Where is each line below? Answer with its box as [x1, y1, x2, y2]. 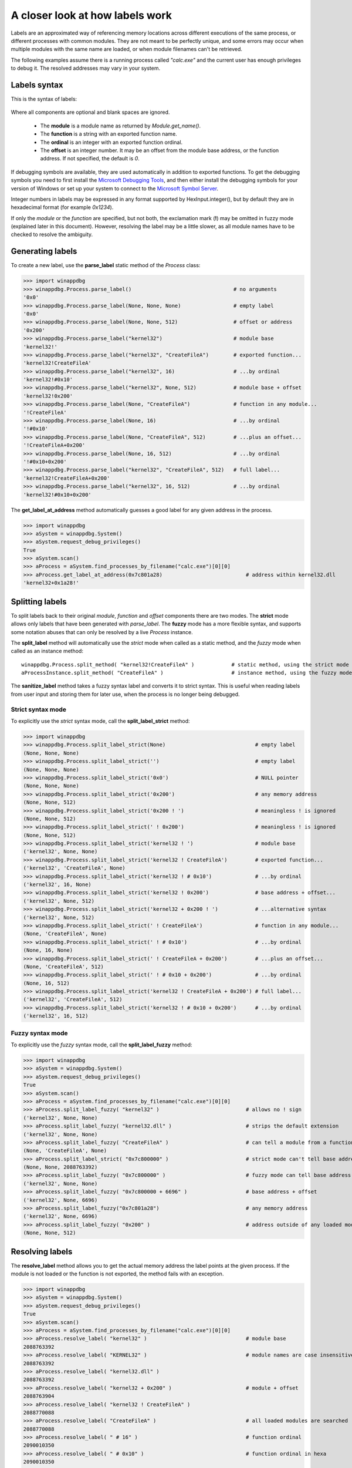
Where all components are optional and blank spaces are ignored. [11, 109, 170, 116]
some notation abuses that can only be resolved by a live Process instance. [11, 628, 193, 635]
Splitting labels [11, 597, 67, 607]
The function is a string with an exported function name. [40, 130, 177, 137]
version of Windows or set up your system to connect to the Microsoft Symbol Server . [11, 185, 219, 192]
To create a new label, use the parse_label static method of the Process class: [11, 262, 201, 269]
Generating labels [11, 247, 77, 257]
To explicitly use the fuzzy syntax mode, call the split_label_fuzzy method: [11, 1041, 192, 1048]
